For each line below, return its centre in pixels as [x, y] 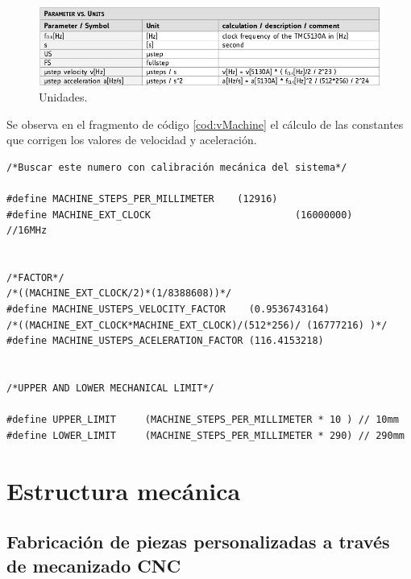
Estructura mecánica [124, 490]
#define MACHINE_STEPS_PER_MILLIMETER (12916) [142, 199]
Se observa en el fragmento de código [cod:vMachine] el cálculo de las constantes [205, 124]
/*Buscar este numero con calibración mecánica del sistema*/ [177, 167]
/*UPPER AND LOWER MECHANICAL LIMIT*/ [110, 389]
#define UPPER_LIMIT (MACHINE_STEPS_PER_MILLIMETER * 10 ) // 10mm [203, 420]
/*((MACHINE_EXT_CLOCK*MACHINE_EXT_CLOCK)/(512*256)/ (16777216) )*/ [197, 325]
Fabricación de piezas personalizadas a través [198, 542]
